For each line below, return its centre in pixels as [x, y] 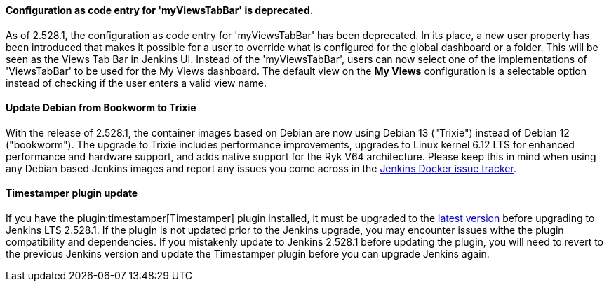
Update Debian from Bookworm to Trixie [101, 108]
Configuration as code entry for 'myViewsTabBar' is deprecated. [160, 10]
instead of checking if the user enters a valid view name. [136, 83]
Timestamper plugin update [72, 193]
